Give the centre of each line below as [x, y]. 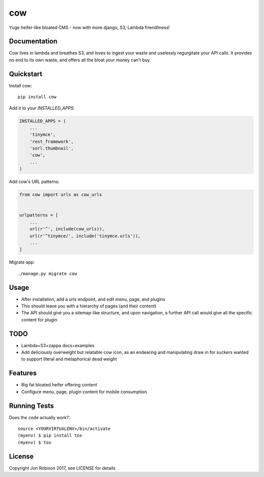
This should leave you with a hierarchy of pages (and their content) [89, 306]
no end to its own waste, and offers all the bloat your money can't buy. [80, 60]
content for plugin [39, 320]
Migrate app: [22, 262]
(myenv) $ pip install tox [50, 436]
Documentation [33, 41]
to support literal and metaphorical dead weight [69, 359]
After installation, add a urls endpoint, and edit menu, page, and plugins [93, 299]
